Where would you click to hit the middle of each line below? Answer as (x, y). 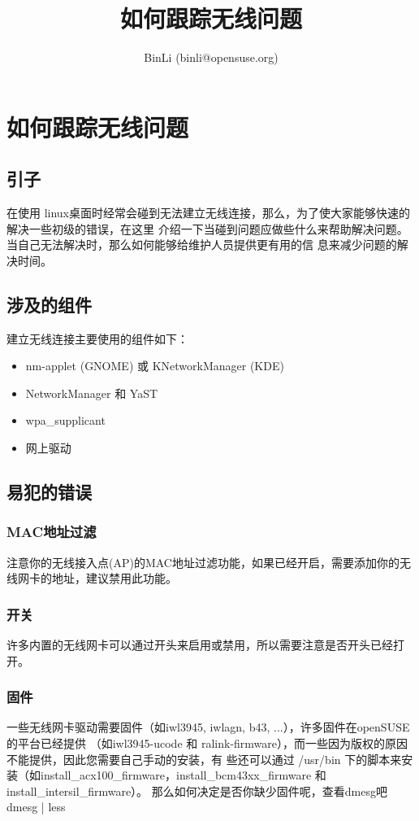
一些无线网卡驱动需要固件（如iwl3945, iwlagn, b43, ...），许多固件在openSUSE (208, 727)
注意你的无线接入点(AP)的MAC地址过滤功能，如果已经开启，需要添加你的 (203, 562)
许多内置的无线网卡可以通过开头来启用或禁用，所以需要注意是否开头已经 (200, 645)
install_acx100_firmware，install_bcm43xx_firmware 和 (183, 775)
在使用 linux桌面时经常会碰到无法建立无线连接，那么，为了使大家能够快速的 (209, 213)
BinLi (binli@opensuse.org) (211, 57)
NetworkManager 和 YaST (92, 393)
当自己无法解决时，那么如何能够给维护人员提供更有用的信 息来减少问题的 (202, 245)
